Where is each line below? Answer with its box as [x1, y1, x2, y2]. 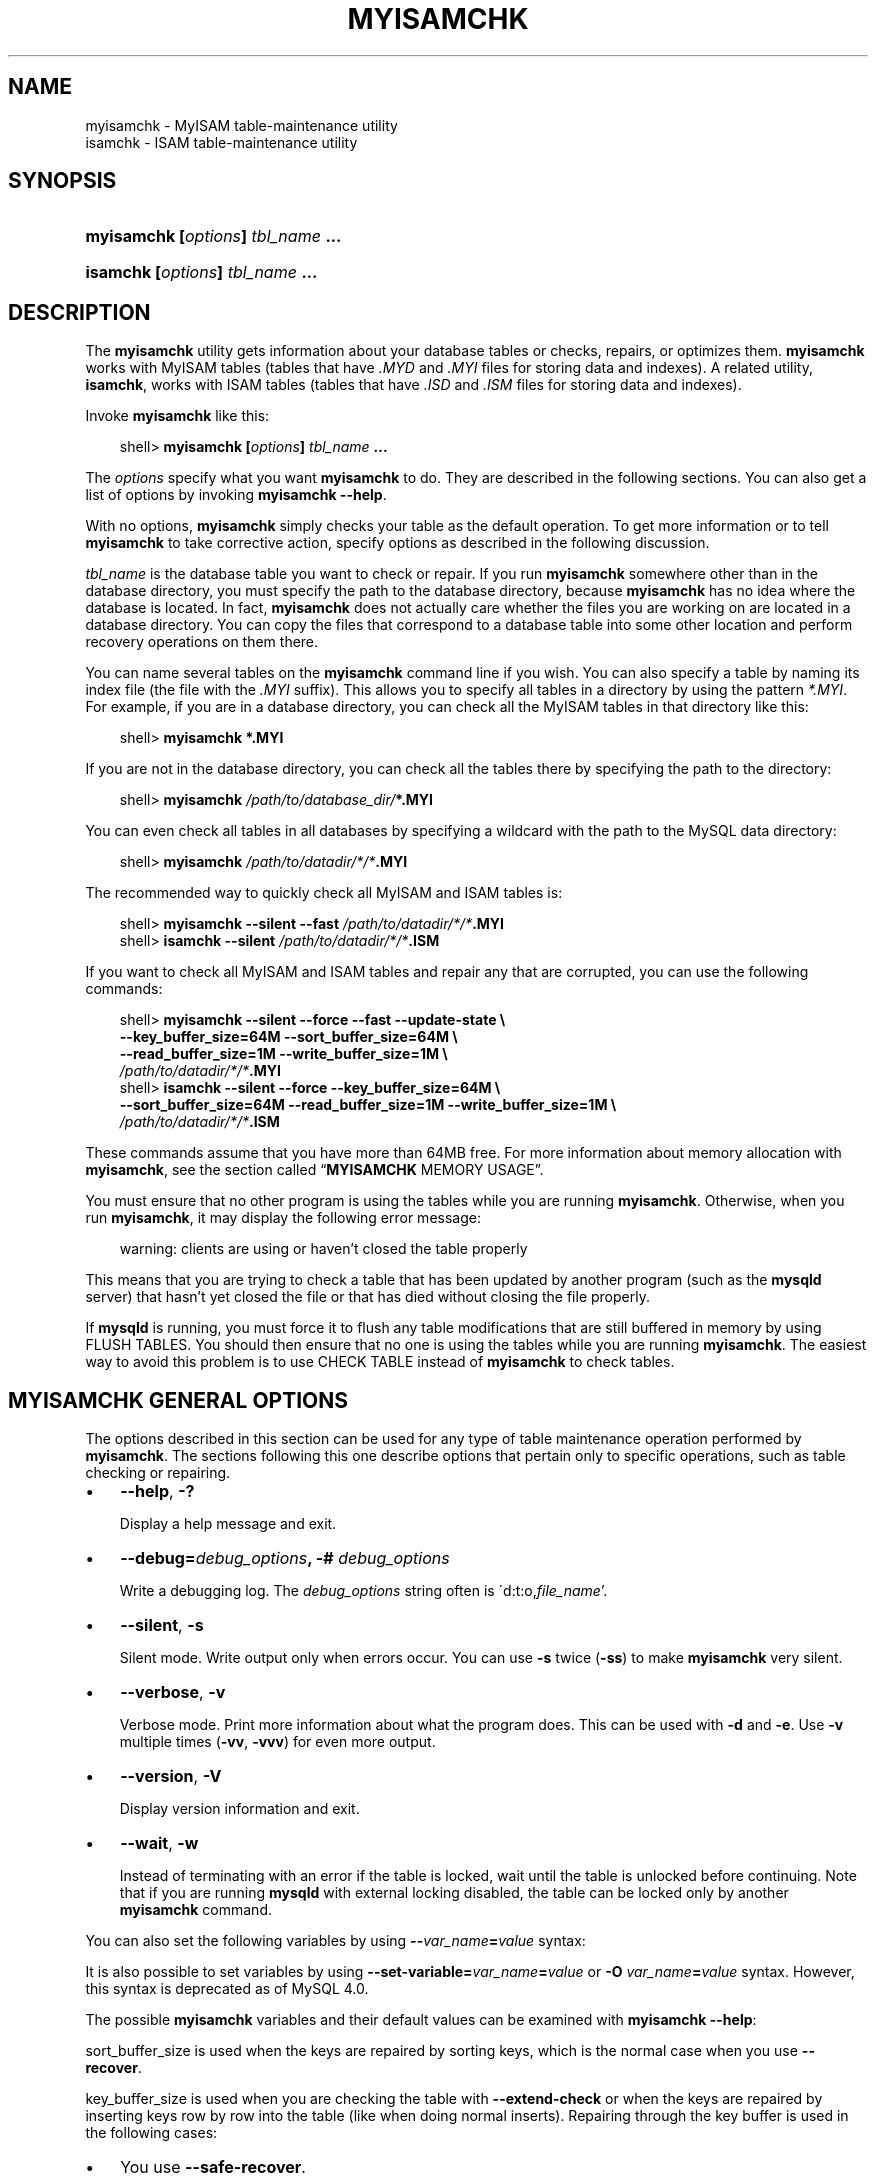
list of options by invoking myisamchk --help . [85, 486, 387, 504]
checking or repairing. [85, 1464, 231, 1482]
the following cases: [85, 2124, 218, 2142]
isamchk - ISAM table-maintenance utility [85, 133, 358, 151]
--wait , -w [120, 1833, 199, 1854]
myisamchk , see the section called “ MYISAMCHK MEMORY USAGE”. [85, 1161, 544, 1179]
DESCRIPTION [8, 299, 151, 325]
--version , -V [120, 1766, 222, 1787]
